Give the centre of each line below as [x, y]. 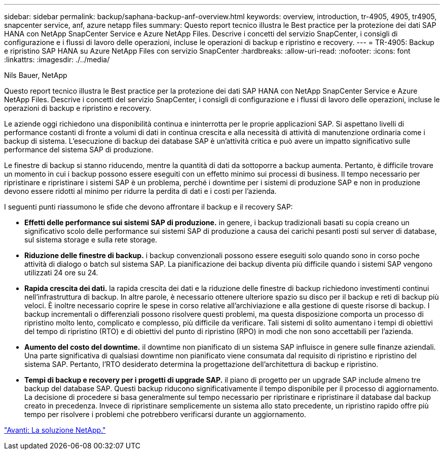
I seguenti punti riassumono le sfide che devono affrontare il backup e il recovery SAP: [149, 207]
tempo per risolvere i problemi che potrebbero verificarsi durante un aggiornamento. [165, 414]
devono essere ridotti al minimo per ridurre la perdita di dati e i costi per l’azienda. [140, 191]
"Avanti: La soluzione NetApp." [55, 430]
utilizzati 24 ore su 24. [61, 273]
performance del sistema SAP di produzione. [79, 150]
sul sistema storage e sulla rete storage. [91, 240]
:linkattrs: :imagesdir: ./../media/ [57, 59]
